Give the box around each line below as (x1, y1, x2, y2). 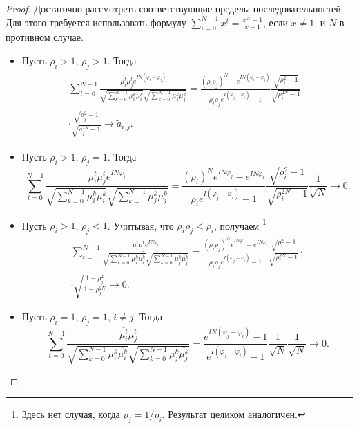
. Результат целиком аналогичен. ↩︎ (162, 407, 306, 421)
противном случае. (6, 30, 84, 44)
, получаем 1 (214, 216, 266, 232)
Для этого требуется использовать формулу (6, 15, 186, 29)
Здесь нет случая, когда (21, 407, 120, 421)
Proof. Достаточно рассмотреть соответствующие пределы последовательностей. (6, 1, 344, 15)
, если (263, 15, 288, 29)
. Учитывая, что (107, 218, 174, 232)
